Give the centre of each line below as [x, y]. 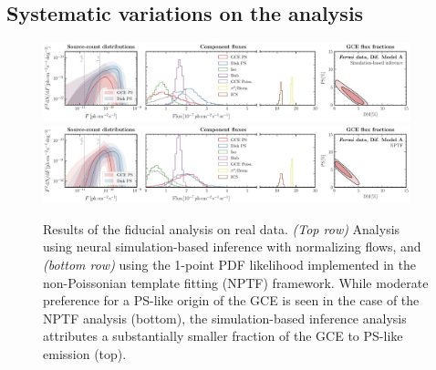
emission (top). [85, 354]
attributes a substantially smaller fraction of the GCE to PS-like [223, 336]
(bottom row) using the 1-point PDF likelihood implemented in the [229, 265]
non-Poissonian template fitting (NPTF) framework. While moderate [236, 282]
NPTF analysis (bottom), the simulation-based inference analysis [225, 318]
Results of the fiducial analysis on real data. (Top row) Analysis [222, 228]
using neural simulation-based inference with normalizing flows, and [232, 247]
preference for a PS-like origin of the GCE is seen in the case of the [231, 300]
